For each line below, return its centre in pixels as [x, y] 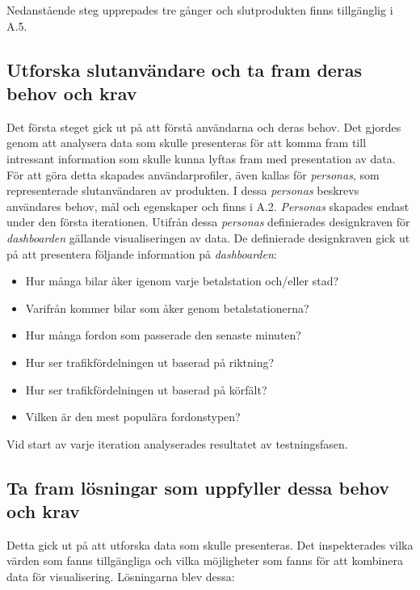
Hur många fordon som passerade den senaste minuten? [163, 335]
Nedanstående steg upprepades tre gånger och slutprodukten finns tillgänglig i [200, 10]
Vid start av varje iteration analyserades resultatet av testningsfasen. [177, 443]
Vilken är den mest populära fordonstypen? [133, 417]
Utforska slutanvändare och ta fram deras [185, 69]
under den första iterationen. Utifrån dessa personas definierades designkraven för [208, 222]
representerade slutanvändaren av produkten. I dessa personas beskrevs [183, 190]
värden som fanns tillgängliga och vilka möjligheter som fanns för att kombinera [205, 560]
